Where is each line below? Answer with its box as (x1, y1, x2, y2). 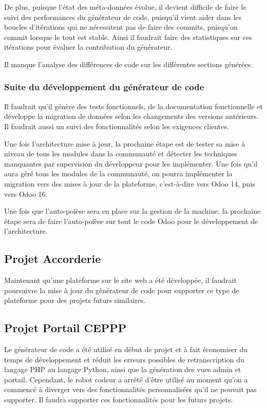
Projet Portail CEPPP (4, 320, 127, 336)
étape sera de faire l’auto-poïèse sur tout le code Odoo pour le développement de (4, 215, 258, 226)
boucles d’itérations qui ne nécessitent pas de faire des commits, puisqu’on (4, 22, 238, 32)
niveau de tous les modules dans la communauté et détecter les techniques (4, 148, 237, 159)
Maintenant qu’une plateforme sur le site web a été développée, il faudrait (4, 275, 237, 285)
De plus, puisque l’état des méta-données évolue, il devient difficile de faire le (4, 2, 246, 12)
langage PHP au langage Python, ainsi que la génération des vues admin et (4, 364, 241, 375)
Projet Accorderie (4, 251, 101, 267)
